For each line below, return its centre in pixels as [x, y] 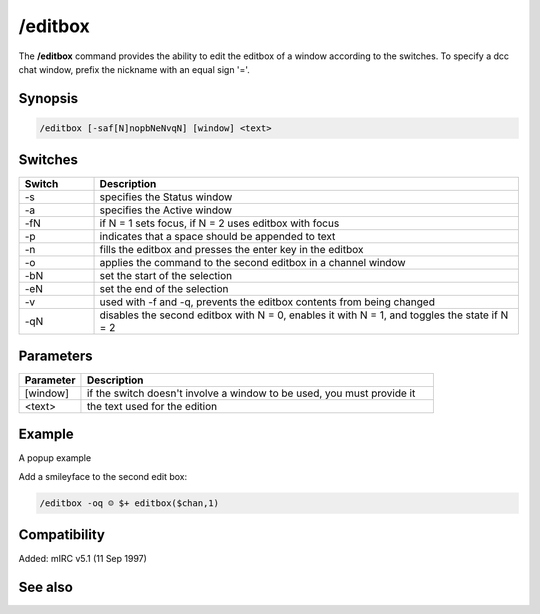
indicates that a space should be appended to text [217, 237]
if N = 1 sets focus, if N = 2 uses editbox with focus [219, 223]
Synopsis [48, 98]
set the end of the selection [164, 289]
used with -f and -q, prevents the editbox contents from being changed [267, 302]
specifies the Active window [166, 210]
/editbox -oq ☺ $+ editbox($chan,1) [129, 503]
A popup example [55, 458]
